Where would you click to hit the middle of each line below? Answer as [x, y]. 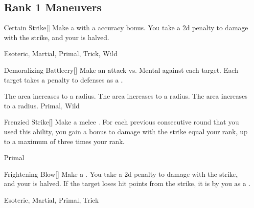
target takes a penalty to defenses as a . [63, 79]
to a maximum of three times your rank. [64, 141]
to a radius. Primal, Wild [42, 105]
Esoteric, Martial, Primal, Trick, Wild [61, 53]
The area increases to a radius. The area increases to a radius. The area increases [126, 96]
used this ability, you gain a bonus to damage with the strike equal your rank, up [126, 131]
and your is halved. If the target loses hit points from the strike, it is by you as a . [127, 183]
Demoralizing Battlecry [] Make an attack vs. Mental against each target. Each [121, 70]
